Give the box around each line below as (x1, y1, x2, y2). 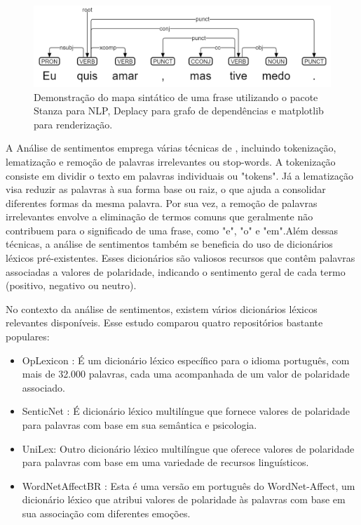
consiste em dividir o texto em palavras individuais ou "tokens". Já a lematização (6, 168, 354, 182)
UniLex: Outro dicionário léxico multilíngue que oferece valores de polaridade (22, 441, 355, 456)
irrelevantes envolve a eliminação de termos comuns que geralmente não (6, 209, 313, 224)
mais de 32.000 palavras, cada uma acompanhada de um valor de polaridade (22, 366, 350, 381)
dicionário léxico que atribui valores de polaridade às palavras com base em (22, 492, 346, 507)
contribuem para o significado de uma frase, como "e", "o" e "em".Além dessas (6, 222, 339, 237)
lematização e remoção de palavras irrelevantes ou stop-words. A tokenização (6, 154, 336, 168)
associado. (22, 380, 66, 394)
